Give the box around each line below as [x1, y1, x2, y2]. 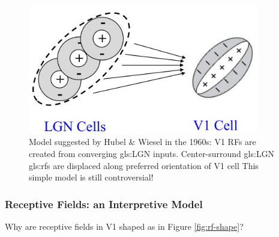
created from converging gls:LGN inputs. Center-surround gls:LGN [29, 147, 275, 159]
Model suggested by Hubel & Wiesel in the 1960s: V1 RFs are [29, 135, 256, 148]
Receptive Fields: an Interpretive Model [5, 196, 203, 211]
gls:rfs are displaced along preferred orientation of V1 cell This [29, 159, 259, 171]
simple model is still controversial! [29, 171, 154, 183]
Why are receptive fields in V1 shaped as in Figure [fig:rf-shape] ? [5, 220, 244, 232]
